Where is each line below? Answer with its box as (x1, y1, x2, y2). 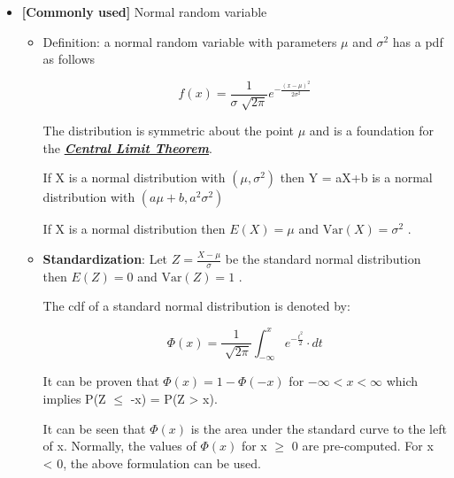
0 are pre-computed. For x (291, 436, 434, 455)
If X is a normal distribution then (42, 220, 226, 238)
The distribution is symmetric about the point (42, 121, 295, 140)
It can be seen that (42, 419, 146, 437)
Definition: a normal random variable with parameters (42, 32, 337, 50)
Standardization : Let (42, 250, 168, 268)
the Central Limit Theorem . (42, 138, 212, 157)
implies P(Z (42, 389, 106, 407)
